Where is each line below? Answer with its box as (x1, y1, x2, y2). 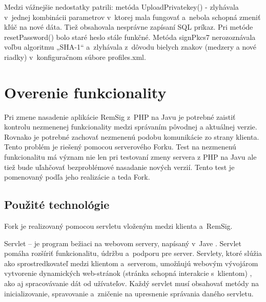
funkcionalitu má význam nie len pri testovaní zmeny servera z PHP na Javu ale (4, 152, 257, 162)
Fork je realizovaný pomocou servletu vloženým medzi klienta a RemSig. (4, 221, 233, 231)
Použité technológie (4, 197, 110, 212)
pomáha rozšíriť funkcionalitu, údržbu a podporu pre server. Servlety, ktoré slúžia (4, 248, 262, 258)
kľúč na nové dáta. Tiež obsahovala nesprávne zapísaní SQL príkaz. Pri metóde (4, 21, 253, 32)
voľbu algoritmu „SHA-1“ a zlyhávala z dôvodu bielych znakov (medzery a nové (4, 41, 257, 52)
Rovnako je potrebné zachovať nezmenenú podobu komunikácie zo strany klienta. (4, 131, 259, 142)
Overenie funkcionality (4, 81, 167, 102)
